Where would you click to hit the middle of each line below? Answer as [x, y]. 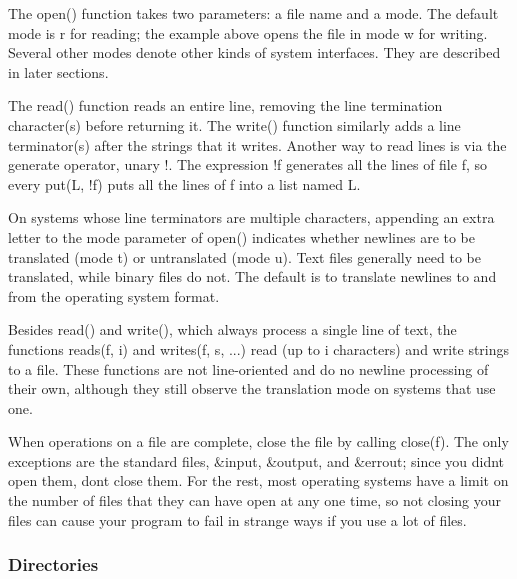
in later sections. [58, 71]
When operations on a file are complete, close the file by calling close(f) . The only [258, 441]
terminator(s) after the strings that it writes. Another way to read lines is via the [257, 144]
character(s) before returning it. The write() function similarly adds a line [234, 124]
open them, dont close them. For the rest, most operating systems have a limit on [258, 480]
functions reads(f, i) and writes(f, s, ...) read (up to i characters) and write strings [259, 348]
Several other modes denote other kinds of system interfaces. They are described [254, 52]
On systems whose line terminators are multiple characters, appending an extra [251, 217]
